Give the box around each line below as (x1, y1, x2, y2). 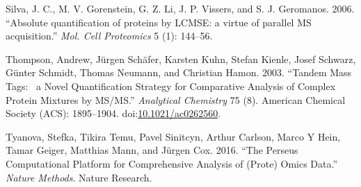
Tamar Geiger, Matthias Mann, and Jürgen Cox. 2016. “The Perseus (6, 143, 298, 157)
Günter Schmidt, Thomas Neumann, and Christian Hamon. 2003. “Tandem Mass (6, 65, 352, 80)
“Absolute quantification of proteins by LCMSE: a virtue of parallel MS (6, 15, 312, 29)
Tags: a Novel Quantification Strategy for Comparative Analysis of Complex (6, 78, 336, 93)
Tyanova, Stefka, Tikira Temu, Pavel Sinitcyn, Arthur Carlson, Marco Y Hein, (6, 129, 341, 143)
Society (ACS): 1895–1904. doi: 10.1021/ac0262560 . (6, 106, 221, 121)
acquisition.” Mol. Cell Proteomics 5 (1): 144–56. (6, 28, 213, 43)
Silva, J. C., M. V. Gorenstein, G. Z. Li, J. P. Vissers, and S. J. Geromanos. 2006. (6, 1, 355, 15)
